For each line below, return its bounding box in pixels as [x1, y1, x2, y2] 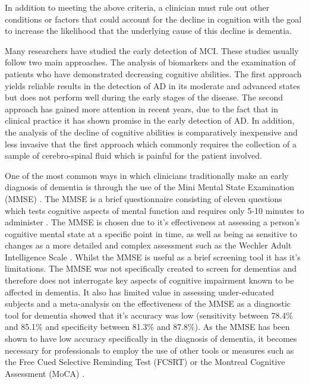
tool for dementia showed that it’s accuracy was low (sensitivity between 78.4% [5, 309, 293, 321]
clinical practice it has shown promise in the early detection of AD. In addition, [5, 114, 295, 127]
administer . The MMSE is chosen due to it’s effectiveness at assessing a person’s [5, 216, 300, 228]
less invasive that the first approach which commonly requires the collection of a [5, 137, 297, 150]
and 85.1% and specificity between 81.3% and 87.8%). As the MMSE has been [5, 320, 290, 333]
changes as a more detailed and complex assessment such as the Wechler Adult [5, 239, 292, 251]
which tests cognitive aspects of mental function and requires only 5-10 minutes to [5, 204, 304, 216]
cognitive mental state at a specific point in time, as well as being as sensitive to [5, 227, 298, 240]
